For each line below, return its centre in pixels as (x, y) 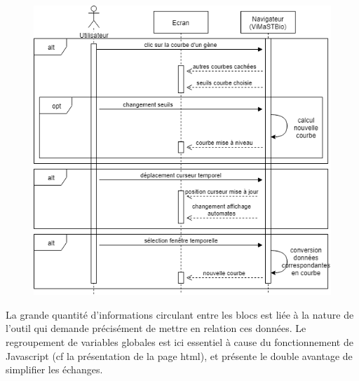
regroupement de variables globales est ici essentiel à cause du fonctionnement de (179, 341)
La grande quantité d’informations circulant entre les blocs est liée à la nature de (180, 314)
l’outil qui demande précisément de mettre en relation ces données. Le (156, 328)
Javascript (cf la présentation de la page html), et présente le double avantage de (179, 355)
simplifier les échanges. (54, 369)
